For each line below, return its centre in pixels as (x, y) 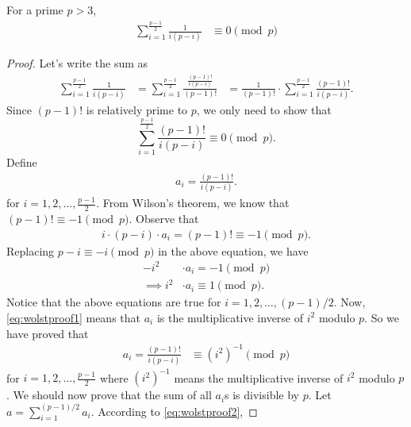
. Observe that (164, 219)
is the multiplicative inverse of (230, 317)
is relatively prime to (137, 109)
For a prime (35, 10)
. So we (382, 317)
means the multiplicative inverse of (259, 377)
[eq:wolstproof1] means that (73, 317)
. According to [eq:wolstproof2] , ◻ (174, 411)
